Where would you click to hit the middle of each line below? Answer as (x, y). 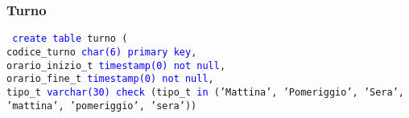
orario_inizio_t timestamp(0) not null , (116, 65)
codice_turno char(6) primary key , (102, 52)
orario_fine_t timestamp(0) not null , (110, 79)
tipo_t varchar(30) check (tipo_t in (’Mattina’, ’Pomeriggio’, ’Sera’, (206, 92)
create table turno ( (70, 39)
